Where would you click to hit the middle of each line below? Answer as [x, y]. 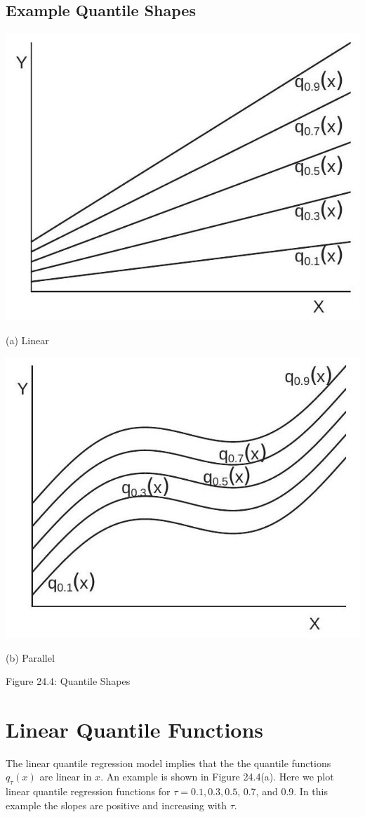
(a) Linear [27, 340]
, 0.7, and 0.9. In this [283, 791]
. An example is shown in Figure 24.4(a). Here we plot [217, 777]
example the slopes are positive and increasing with [116, 805]
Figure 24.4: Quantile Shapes [68, 681]
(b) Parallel [30, 657]
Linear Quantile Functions [135, 729]
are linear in [66, 777]
